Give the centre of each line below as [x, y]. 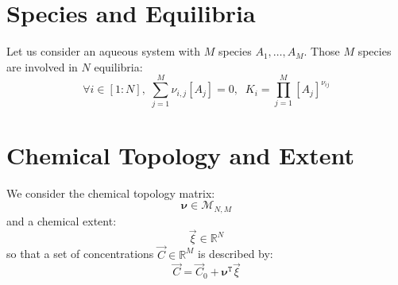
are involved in [42, 66]
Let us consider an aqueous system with [104, 51]
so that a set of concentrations [80, 254]
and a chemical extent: [62, 220]
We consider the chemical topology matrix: [111, 193]
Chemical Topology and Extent [180, 154]
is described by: [236, 254]
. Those [322, 51]
